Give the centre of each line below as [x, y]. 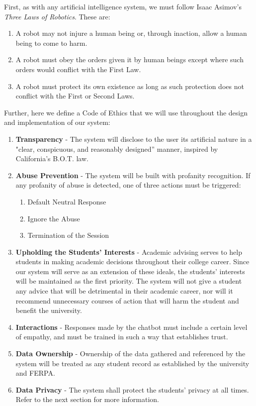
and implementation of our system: [57, 122]
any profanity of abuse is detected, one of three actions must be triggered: [128, 185]
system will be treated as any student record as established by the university [132, 363]
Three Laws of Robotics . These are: [57, 16]
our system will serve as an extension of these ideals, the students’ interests [130, 271]
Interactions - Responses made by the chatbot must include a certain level [131, 327]
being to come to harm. [51, 43]
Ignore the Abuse [54, 218]
